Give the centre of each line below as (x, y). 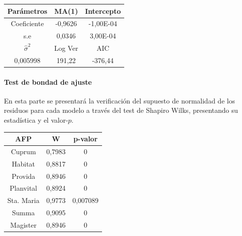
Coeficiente (27, 23)
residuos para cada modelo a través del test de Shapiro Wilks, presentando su (121, 110)
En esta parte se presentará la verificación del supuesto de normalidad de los (120, 100)
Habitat (23, 163)
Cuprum (23, 151)
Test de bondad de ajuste (48, 82)
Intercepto (103, 11)
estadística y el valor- (36, 119)
